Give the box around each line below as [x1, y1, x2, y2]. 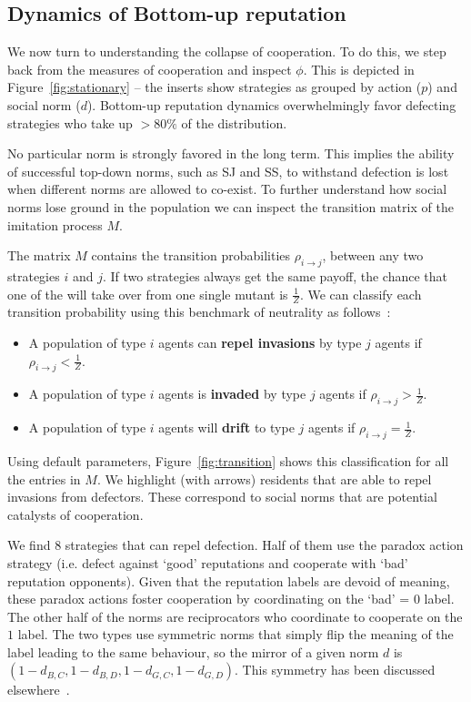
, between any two [322, 246, 424, 265]
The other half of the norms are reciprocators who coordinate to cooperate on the [7, 606, 463, 626]
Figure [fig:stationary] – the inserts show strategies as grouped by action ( [7, 77, 422, 97]
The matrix [7, 246, 71, 265]
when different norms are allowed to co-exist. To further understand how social [7, 179, 447, 198]
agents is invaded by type [158, 384, 306, 403]
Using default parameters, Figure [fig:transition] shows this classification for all [7, 451, 449, 470]
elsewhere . [7, 680, 70, 699]
